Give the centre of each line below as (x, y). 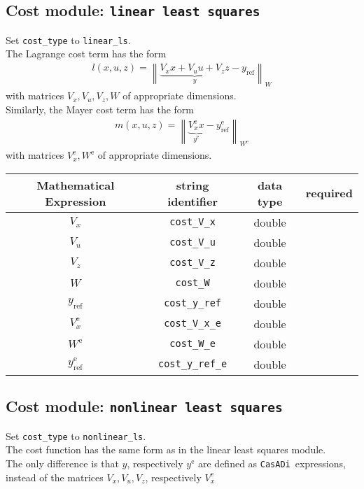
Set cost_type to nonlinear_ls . (76, 435)
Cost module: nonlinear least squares (144, 406)
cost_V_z (192, 263)
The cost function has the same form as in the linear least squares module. (166, 449)
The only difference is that (62, 463)
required (329, 193)
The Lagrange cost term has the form (86, 54)
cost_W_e (192, 344)
